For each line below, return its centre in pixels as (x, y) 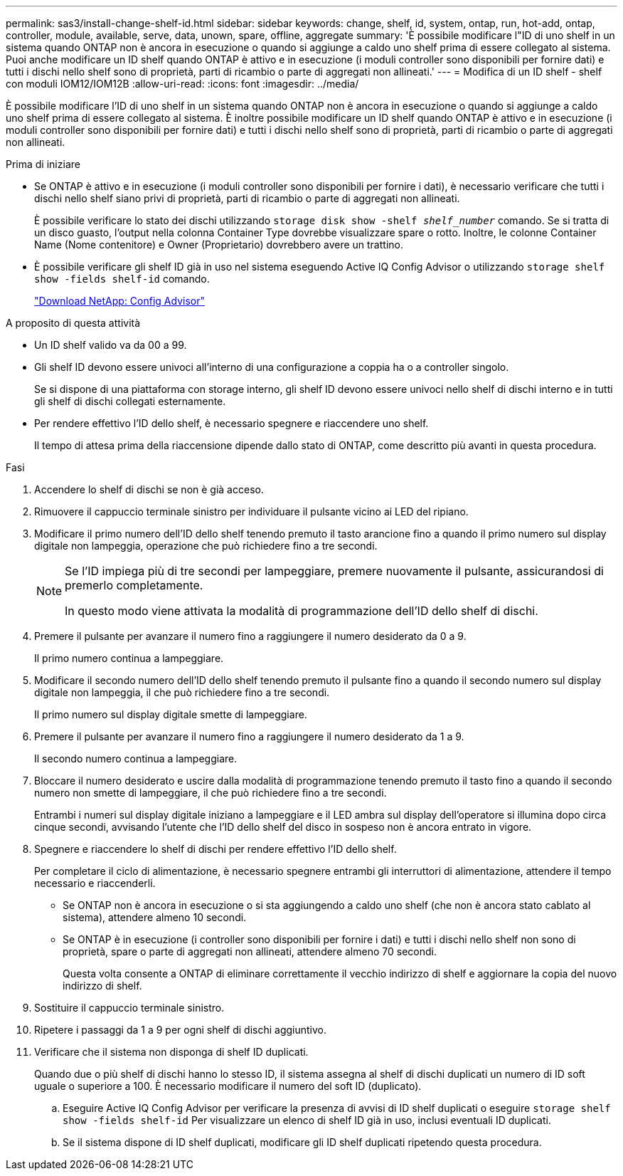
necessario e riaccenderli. (95, 883)
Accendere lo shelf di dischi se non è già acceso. (149, 489)
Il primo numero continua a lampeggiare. (129, 658)
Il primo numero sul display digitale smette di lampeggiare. (171, 714)
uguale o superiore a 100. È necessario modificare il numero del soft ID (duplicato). (228, 1086)
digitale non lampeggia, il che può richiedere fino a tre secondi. (182, 692)
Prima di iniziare (43, 164)
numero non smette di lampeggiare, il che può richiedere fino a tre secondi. (211, 793)
